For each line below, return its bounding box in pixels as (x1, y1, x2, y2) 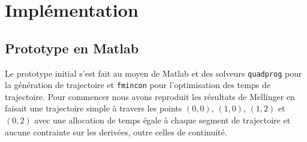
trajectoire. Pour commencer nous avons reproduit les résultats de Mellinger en (5, 90, 295, 102)
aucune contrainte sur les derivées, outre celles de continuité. (5, 125, 227, 138)
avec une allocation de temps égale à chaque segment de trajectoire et (34, 114, 291, 126)
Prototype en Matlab (5, 38, 139, 57)
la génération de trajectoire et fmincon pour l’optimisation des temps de (5, 78, 270, 91)
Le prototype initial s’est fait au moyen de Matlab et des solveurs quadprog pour (5, 67, 302, 79)
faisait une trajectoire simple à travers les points (5, 102, 182, 114)
